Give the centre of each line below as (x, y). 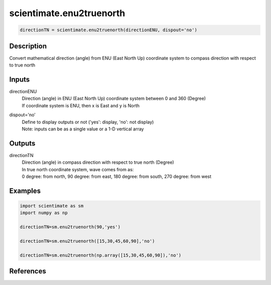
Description (28, 46)
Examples (25, 191)
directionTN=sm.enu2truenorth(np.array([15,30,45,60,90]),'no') (101, 255)
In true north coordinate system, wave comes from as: (78, 169)
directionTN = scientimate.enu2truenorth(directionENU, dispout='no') (109, 30)
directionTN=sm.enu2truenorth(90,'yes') (70, 227)
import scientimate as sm (52, 206)
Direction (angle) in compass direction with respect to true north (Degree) (98, 162)
